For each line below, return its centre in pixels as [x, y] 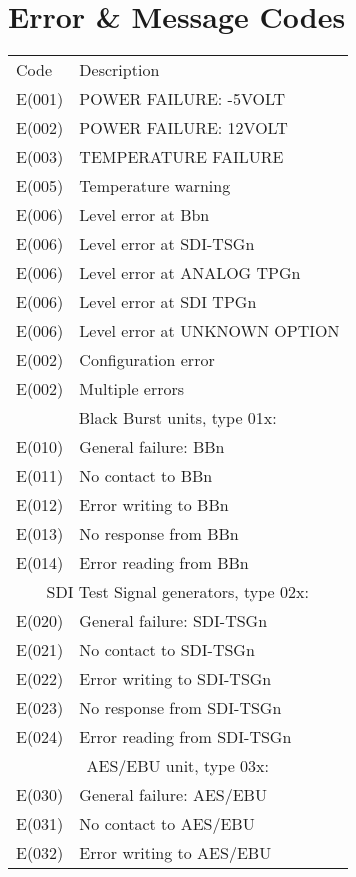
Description [119, 70]
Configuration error [147, 360]
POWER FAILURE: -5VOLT [182, 99]
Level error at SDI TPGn [168, 302]
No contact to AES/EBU [167, 824]
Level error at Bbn [144, 215]
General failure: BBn [152, 447]
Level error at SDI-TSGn [167, 244]
